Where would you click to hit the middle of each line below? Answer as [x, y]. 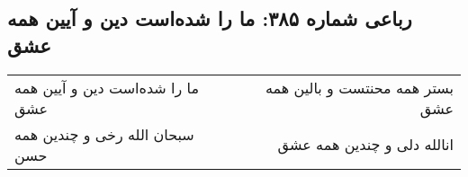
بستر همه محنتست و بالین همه [359, 87]
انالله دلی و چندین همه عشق [365, 145]
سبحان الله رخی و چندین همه [104, 134]
